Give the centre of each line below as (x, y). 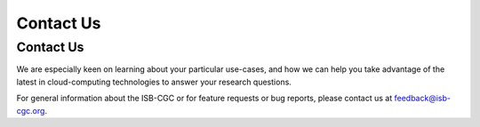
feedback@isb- (422, 99)
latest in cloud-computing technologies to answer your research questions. (154, 82)
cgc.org (31, 110)
